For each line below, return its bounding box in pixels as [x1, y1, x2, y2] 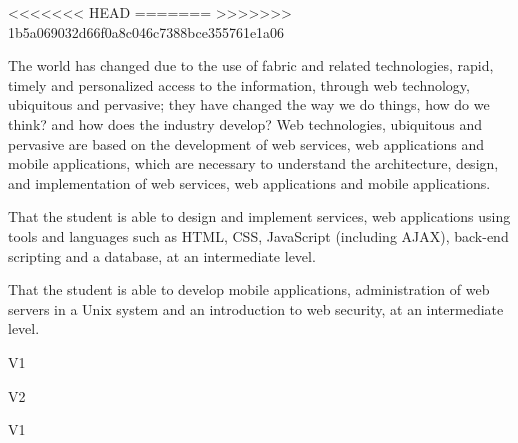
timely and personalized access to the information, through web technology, [8, 74, 470, 95]
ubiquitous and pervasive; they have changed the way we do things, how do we [8, 94, 490, 115]
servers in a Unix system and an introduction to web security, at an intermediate [8, 298, 504, 319]
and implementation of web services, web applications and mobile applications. [8, 172, 491, 193]
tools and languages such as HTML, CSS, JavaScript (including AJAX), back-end [8, 225, 509, 246]
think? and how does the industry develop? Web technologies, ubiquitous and [8, 113, 483, 134]
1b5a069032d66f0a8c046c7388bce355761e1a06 [8, 21, 285, 42]
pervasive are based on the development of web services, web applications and [8, 133, 485, 154]
